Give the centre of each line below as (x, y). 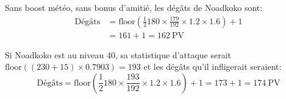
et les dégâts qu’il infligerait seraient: (213, 67)
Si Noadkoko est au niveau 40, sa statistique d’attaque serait (118, 54)
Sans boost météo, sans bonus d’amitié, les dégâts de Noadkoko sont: (134, 7)
